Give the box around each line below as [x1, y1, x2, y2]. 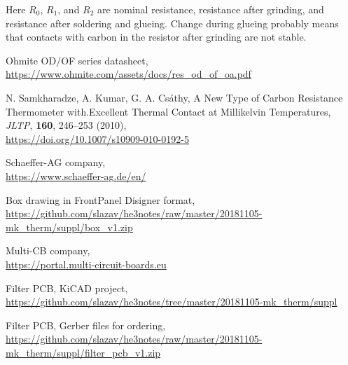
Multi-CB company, [6, 243, 90, 258]
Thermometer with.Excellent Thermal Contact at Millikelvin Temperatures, [6, 104, 331, 118]
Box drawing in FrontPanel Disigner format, [6, 192, 195, 207]
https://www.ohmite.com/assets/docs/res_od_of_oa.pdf [6, 67, 251, 81]
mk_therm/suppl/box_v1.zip [6, 219, 133, 234]
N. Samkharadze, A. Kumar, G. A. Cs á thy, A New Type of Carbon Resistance [6, 90, 343, 104]
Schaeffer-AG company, [6, 155, 106, 170]
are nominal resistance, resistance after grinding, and [97, 2, 324, 16]
